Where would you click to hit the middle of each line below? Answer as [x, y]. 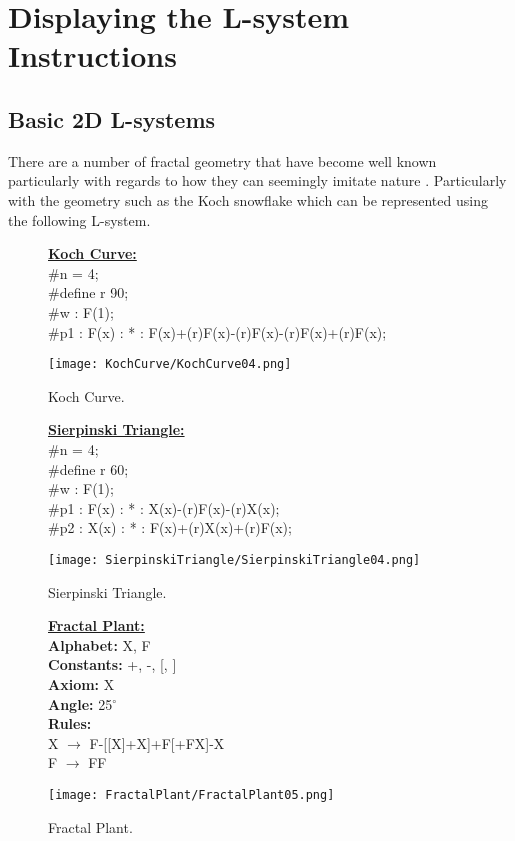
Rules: [70, 723]
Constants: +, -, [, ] [112, 664]
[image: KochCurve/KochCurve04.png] [170, 364]
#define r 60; [88, 468]
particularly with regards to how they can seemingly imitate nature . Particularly [257, 180]
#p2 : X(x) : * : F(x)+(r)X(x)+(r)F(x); [170, 527]
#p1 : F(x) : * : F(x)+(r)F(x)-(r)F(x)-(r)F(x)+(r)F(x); [217, 331]
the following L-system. [79, 219]
